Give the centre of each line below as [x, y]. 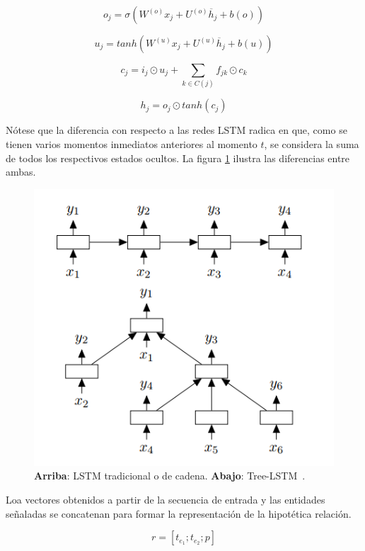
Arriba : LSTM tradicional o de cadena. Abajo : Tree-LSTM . [170, 476]
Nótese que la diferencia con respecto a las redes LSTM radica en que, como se [176, 130]
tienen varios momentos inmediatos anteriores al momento [132, 143]
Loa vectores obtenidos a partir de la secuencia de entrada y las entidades [166, 499]
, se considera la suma [312, 143]
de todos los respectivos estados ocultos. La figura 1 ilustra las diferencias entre [178, 158]
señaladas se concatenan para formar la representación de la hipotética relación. [179, 513]
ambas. [21, 172]
